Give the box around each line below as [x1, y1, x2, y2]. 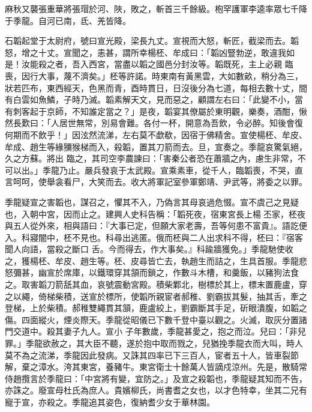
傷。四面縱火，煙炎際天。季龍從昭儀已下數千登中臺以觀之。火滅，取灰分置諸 [5, 313, 307, 326]
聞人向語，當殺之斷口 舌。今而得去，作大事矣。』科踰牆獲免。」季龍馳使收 [5, 243, 293, 255]
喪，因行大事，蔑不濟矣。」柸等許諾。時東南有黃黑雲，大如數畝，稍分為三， [5, 69, 303, 82]
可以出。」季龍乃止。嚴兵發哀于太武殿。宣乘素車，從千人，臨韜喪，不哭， [5, 163, 295, 176]
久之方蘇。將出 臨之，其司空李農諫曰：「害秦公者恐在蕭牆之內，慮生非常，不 [5, 152, 306, 165]
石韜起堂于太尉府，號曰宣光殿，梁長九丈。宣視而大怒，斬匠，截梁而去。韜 [5, 34, 299, 47]
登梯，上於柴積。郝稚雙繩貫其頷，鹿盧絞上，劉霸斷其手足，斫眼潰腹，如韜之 [5, 301, 307, 314]
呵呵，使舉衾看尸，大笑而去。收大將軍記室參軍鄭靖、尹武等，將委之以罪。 [13, 175, 307, 188]
